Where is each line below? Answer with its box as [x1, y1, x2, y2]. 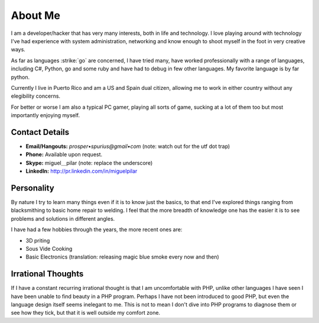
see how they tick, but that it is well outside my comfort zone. [11, 309, 161, 316]
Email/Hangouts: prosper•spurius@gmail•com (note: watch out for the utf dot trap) [25, 143, 230, 150]
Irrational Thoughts [11, 269, 84, 279]
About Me [11, 9, 60, 22]
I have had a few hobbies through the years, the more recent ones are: [11, 226, 183, 233]
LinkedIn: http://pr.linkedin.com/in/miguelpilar [25, 167, 138, 175]
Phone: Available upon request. [25, 151, 103, 158]
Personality [11, 183, 54, 193]
